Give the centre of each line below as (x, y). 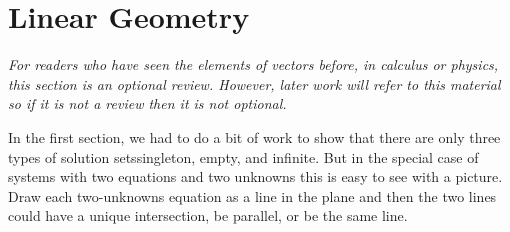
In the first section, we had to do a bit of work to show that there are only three (254, 136)
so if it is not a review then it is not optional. (147, 103)
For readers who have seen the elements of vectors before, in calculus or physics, (253, 64)
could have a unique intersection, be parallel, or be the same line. (208, 215)
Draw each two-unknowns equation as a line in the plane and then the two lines (252, 195)
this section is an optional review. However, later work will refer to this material (254, 83)
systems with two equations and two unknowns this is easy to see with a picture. (255, 176)
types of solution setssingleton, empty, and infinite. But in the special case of (243, 156)
